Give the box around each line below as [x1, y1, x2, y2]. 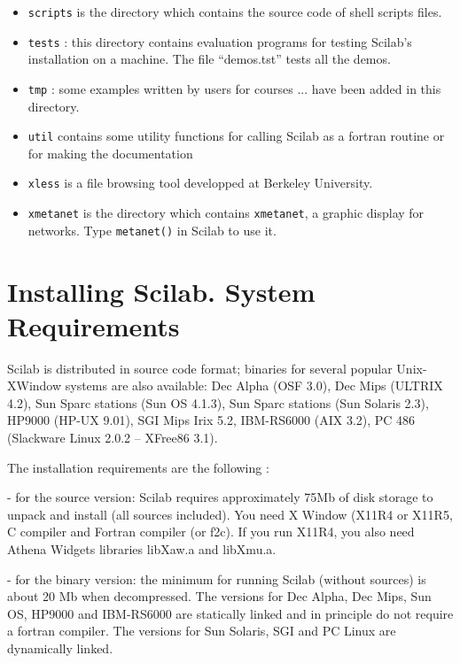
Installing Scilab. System [7, 273, 316, 309]
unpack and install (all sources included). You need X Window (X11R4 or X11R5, [7, 505, 453, 523]
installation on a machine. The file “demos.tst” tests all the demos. [27, 50, 391, 68]
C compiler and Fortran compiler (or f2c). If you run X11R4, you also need [7, 522, 415, 541]
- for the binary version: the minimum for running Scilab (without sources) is [7, 569, 426, 588]
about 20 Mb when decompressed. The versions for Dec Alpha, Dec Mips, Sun [7, 587, 432, 605]
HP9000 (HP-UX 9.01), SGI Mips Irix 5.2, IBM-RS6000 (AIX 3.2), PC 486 [7, 411, 416, 429]
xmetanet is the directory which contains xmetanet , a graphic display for [27, 204, 425, 222]
